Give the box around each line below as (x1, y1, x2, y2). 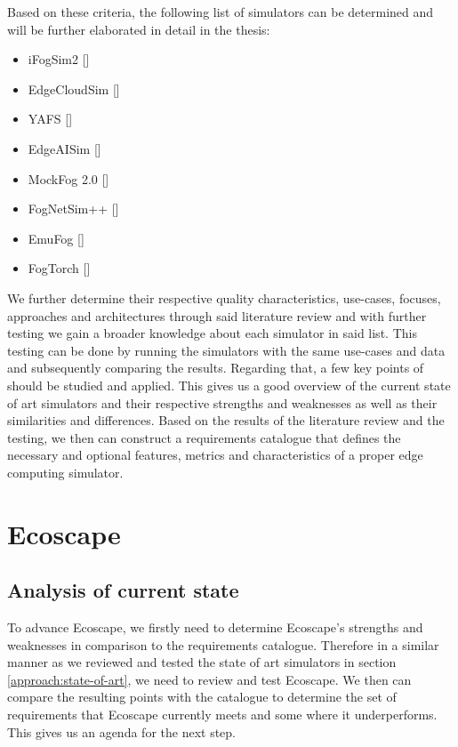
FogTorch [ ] (28, 259, 91, 277)
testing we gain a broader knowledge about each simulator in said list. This (7, 324, 417, 342)
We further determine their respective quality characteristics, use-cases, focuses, (7, 288, 441, 307)
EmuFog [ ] (28, 229, 84, 247)
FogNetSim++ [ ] (28, 199, 119, 218)
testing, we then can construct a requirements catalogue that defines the (7, 428, 401, 446)
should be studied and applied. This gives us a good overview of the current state (7, 375, 451, 394)
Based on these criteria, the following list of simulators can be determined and (7, 3, 434, 20)
